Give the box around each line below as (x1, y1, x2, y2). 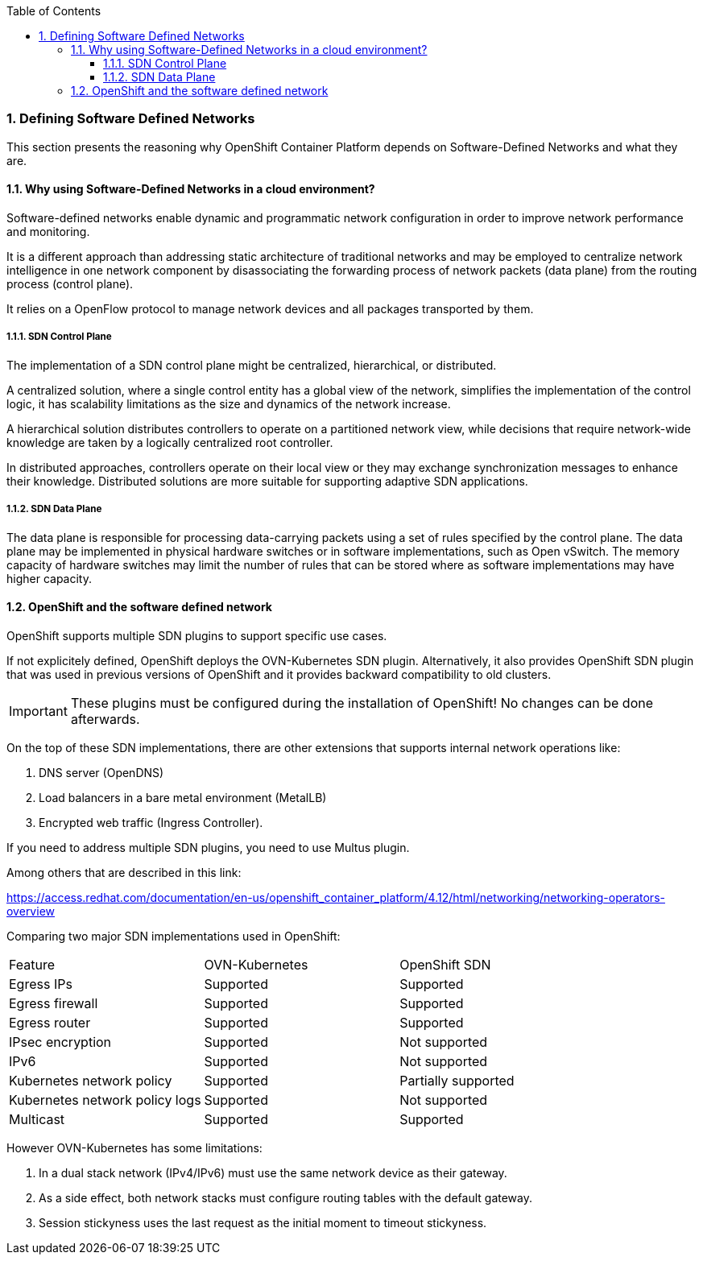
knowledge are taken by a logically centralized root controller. (6, 435, 333, 449)
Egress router (9, 1014, 91, 1031)
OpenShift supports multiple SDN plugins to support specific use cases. (6, 628, 387, 643)
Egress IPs (9, 975, 72, 992)
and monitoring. (6, 224, 90, 238)
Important (9, 702, 68, 719)
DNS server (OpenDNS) (39, 765, 164, 779)
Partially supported (399, 1072, 515, 1089)
